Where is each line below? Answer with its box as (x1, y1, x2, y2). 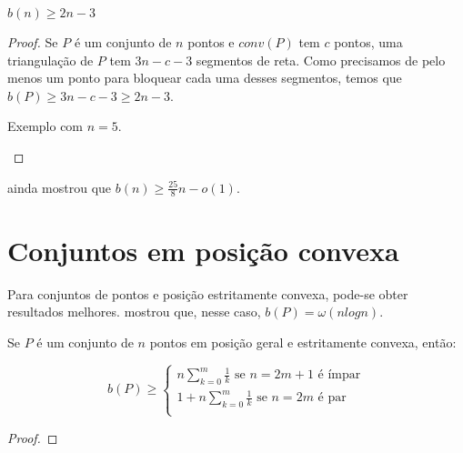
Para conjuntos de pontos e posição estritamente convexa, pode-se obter (7, 284, 408, 303)
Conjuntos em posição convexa (7, 231, 399, 268)
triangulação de (7, 50, 94, 69)
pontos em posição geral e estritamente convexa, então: (149, 332, 457, 351)
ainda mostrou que (7, 177, 112, 196)
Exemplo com (7, 116, 84, 136)
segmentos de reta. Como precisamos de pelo (196, 50, 446, 69)
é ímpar (317, 368, 361, 382)
